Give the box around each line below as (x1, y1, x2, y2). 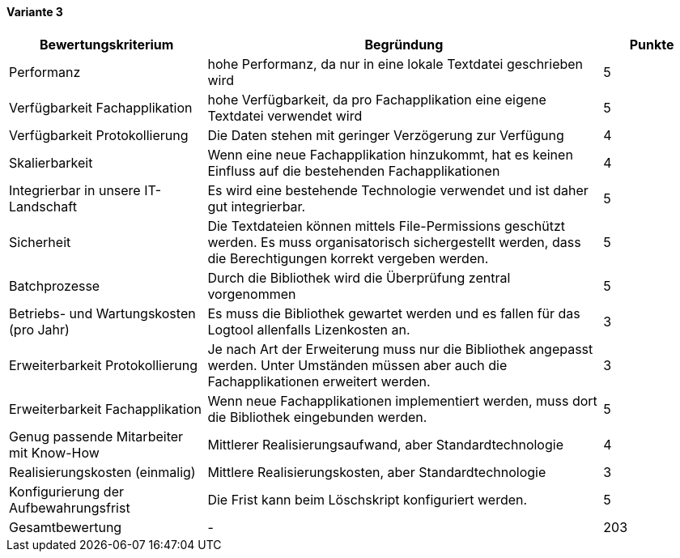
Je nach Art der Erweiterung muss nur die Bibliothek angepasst (207, 340, 593, 357)
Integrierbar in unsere (9, 181, 141, 198)
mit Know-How (9, 444, 100, 461)
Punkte (629, 36, 674, 53)
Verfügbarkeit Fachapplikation (9, 99, 193, 116)
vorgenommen (207, 285, 296, 302)
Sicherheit (9, 233, 71, 250)
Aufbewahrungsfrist (9, 499, 130, 516)
